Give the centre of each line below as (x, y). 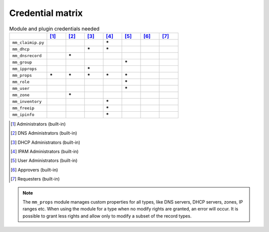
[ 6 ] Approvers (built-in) (34, 170)
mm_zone (21, 95)
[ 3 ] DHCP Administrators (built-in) (46, 142)
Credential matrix (46, 13)
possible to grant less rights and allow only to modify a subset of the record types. (107, 216)
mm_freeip (23, 108)
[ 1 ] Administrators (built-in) (38, 124)
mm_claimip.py (28, 43)
